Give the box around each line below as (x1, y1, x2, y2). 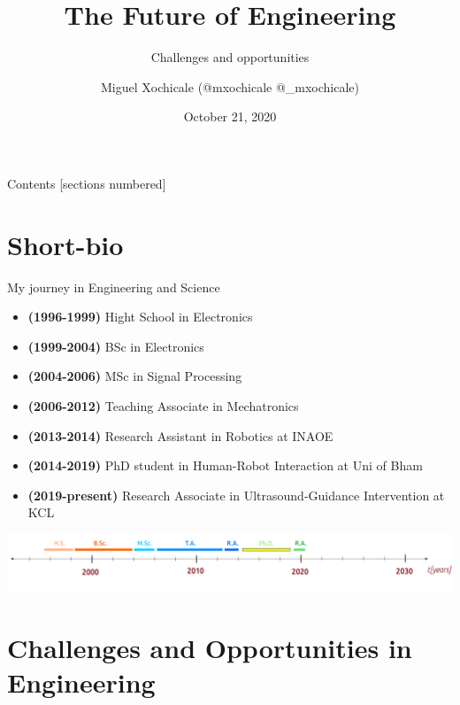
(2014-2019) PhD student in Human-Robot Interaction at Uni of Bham (27, 456, 423, 475)
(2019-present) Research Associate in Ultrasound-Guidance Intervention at (27, 485, 445, 504)
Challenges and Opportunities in (7, 629, 412, 665)
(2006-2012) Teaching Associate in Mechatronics (27, 397, 299, 414)
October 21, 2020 (183, 107, 277, 126)
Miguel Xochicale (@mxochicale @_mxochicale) (100, 77, 360, 96)
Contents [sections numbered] (7, 174, 166, 192)
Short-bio (7, 226, 124, 262)
